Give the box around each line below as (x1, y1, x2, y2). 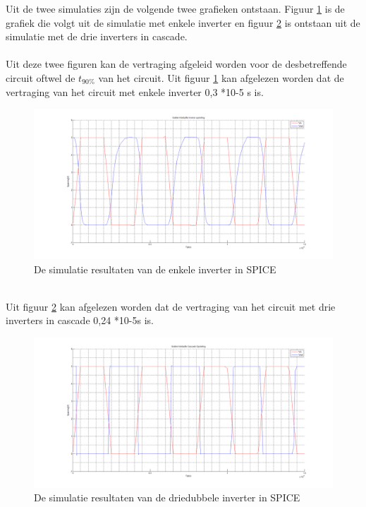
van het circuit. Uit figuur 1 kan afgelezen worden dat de (98, 70, 344, 85)
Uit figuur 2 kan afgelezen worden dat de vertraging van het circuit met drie (6, 299, 336, 314)
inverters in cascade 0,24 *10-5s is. (6, 313, 154, 328)
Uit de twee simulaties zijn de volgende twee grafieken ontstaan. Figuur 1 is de (6, 1, 345, 16)
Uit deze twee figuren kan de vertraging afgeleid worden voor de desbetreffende (6, 56, 347, 71)
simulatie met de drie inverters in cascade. (6, 29, 188, 44)
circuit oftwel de (6, 70, 75, 85)
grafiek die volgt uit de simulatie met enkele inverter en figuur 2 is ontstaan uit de (6, 15, 360, 30)
